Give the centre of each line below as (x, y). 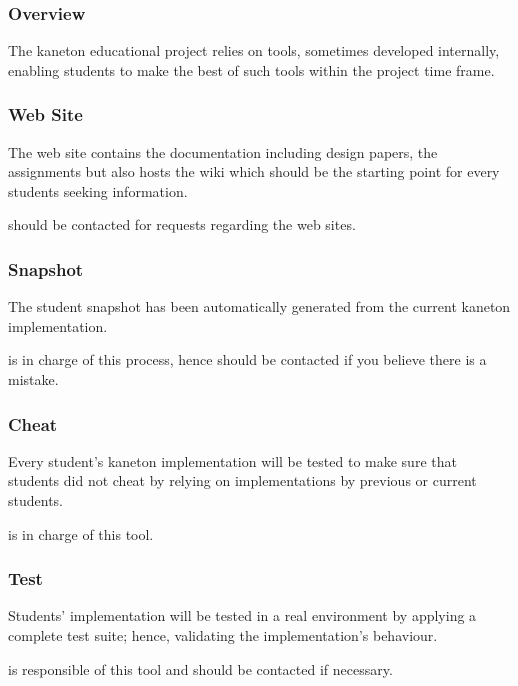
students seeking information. (98, 190)
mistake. (33, 379)
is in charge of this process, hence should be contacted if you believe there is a (247, 359)
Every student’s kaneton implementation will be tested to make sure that (232, 460)
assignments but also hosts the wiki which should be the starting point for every (254, 171)
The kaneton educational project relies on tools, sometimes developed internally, (254, 50)
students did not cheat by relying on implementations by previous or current (242, 480)
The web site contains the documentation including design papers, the (223, 151)
